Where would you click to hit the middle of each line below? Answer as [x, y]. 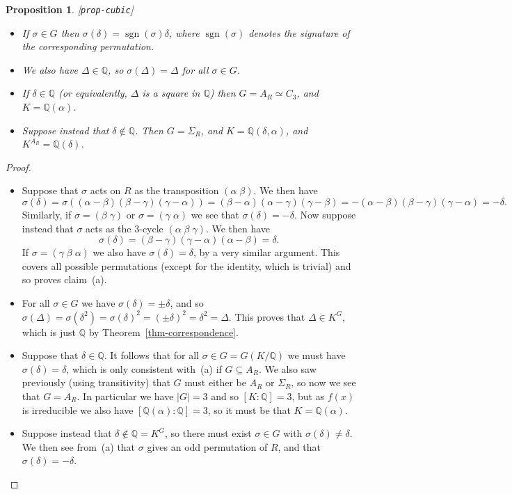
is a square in [171, 93]
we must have [317, 355]
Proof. [18, 167]
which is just [49, 332]
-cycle [151, 228]
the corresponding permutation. [88, 46]
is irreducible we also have [78, 409]
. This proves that [267, 316]
